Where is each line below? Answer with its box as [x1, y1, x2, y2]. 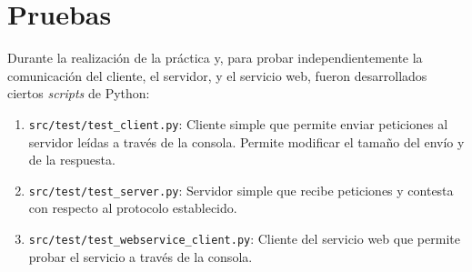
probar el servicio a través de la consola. [28, 247, 253, 266]
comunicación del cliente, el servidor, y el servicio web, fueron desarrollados [7, 65, 427, 85]
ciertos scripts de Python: [7, 84, 150, 103]
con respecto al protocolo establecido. [28, 198, 237, 217]
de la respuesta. [28, 150, 115, 169]
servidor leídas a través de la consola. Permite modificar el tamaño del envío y [28, 132, 465, 151]
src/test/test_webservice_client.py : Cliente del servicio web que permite [28, 229, 460, 247]
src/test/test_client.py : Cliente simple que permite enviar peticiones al [28, 114, 448, 133]
